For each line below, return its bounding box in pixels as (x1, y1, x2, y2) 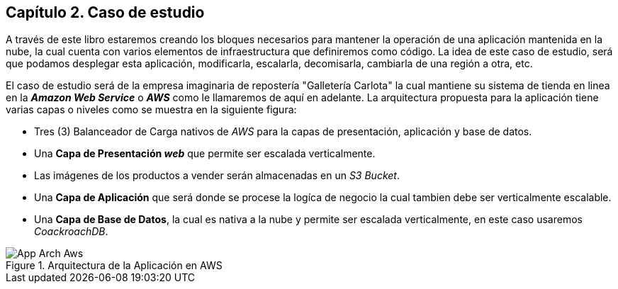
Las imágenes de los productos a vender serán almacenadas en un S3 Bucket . (34, 169, 400, 182)
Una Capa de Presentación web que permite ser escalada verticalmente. (34, 147, 376, 160)
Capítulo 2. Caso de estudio (6, 4, 205, 21)
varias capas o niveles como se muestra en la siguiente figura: (6, 103, 297, 116)
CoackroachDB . (34, 225, 108, 238)
